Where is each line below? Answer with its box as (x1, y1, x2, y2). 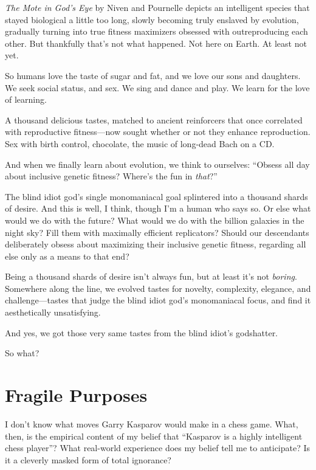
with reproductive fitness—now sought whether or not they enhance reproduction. (5, 125, 311, 138)
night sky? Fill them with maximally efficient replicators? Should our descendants (5, 226, 309, 238)
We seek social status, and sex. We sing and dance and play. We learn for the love (5, 81, 310, 94)
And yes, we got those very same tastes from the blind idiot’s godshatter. (5, 326, 278, 339)
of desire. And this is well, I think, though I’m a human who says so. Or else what (5, 202, 311, 215)
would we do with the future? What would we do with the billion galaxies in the (5, 213, 304, 226)
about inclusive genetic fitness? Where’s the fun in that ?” (5, 170, 218, 182)
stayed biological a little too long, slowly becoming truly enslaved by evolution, (5, 13, 299, 26)
